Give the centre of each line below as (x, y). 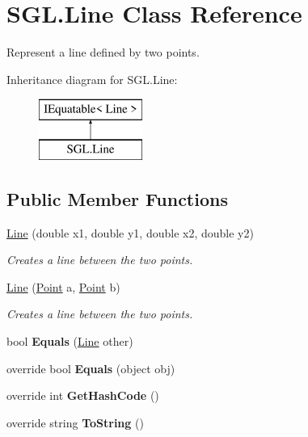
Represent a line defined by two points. (103, 52)
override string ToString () (75, 422)
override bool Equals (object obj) (91, 368)
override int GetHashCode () (83, 395)
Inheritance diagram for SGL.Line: (92, 79)
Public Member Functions (117, 198)
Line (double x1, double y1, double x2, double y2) (130, 232)
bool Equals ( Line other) (70, 341)
